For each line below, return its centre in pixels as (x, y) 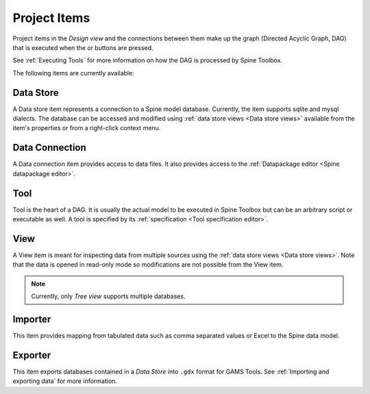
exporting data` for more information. (65, 381)
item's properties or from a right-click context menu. (87, 128)
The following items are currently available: (73, 73)
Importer (32, 319)
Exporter (32, 355)
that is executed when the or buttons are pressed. (83, 47)
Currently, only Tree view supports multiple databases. (108, 296)
